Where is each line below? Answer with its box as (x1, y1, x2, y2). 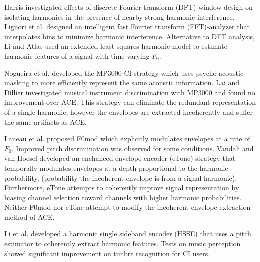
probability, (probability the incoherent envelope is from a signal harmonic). (4, 172, 237, 183)
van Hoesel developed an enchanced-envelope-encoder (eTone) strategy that (4, 153, 236, 163)
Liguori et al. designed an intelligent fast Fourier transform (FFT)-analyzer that (4, 21, 250, 32)
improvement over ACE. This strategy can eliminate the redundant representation (4, 97, 256, 107)
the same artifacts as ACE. (4, 116, 87, 127)
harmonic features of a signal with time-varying (4, 50, 150, 61)
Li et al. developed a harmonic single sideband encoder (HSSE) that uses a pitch (4, 228, 251, 239)
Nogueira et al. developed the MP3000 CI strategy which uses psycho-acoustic (4, 67, 244, 78)
